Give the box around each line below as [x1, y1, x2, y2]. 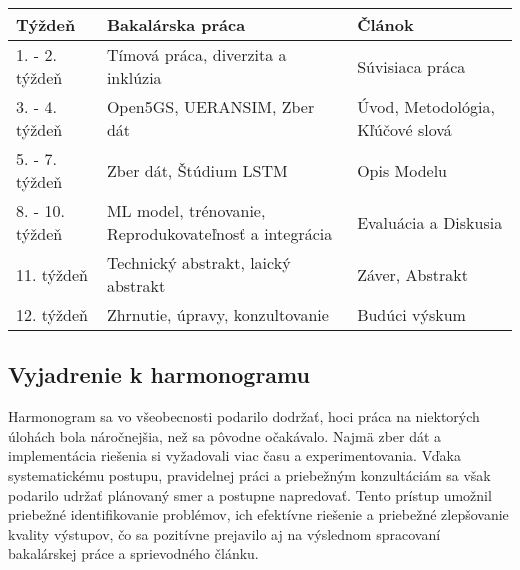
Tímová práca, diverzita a [106, 43, 287, 66]
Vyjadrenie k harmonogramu [8, 359, 310, 390]
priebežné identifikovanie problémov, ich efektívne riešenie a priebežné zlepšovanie [8, 504, 509, 525]
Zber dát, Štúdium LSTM [106, 158, 288, 182]
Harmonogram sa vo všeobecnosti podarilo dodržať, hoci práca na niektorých [8, 406, 480, 427]
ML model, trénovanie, [106, 199, 266, 222]
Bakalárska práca [106, 13, 246, 36]
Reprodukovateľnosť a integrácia [106, 222, 333, 245]
